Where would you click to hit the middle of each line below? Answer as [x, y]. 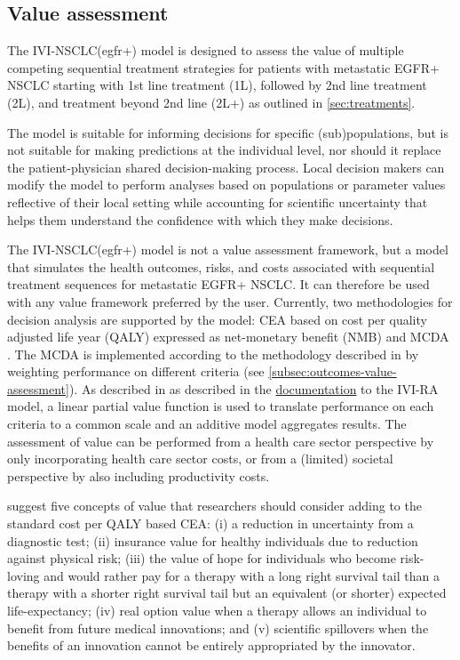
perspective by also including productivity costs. [139, 475]
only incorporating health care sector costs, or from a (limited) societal [200, 459]
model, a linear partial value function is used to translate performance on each [221, 406]
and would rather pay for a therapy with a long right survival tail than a [242, 575]
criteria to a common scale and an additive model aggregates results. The [207, 424]
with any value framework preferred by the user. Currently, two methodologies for [230, 301]
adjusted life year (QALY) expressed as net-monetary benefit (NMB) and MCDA [228, 337]
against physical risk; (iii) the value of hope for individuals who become [202, 558]
